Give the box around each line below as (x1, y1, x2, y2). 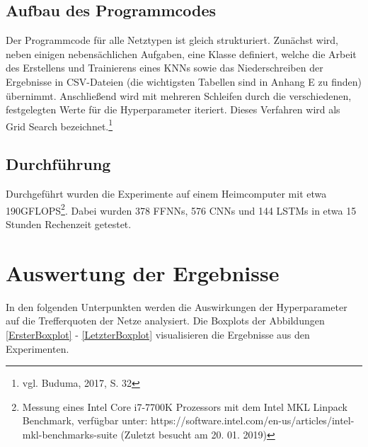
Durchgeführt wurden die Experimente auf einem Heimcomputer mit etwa (6, 186, 327, 201)
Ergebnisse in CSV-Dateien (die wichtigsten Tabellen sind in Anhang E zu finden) (6, 74, 362, 89)
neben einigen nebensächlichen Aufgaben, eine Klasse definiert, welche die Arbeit (6, 46, 357, 61)
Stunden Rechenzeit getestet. (6, 217, 132, 232)
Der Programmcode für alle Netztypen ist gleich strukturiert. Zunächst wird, (6, 33, 338, 47)
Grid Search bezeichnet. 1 (6, 116, 113, 133)
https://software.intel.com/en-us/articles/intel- (150, 413, 355, 428)
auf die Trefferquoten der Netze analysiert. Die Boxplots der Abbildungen (6, 313, 325, 328)
